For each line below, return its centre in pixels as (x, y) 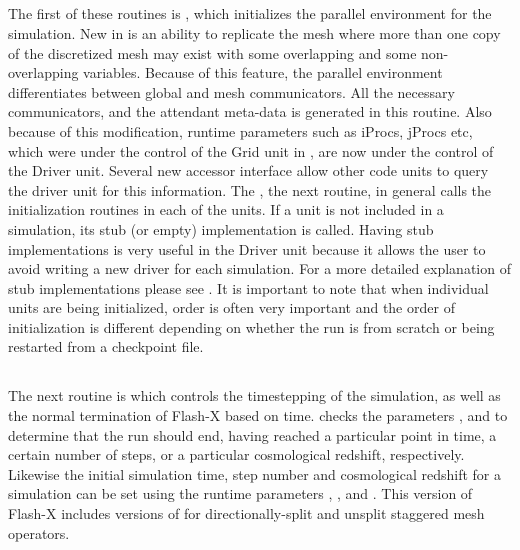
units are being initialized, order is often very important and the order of (231, 307)
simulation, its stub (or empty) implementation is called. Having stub (221, 228)
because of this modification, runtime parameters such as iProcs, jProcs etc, (240, 130)
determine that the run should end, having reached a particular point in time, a (252, 434)
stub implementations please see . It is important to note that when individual (248, 287)
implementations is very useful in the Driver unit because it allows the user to (247, 248)
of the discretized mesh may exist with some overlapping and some (212, 52)
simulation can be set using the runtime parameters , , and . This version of (240, 493)
